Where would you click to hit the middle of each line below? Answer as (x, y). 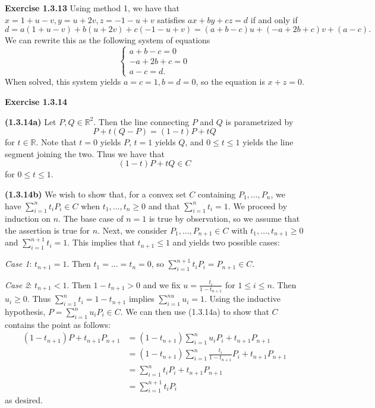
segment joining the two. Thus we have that (85, 153)
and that (164, 205)
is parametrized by (259, 121)
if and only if (274, 19)
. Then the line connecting (141, 121)
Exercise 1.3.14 (36, 101)
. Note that (56, 142)
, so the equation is (230, 82)
